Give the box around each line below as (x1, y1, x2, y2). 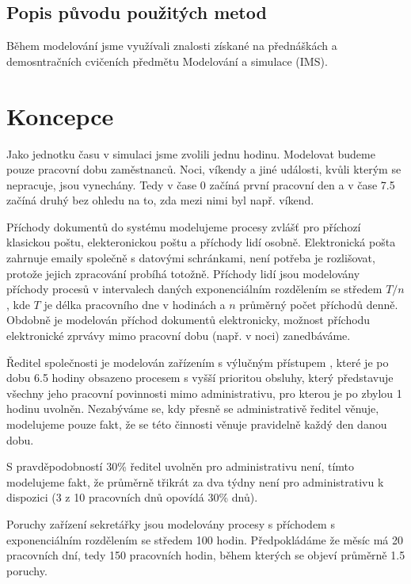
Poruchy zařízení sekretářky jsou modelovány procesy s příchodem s (6, 515, 335, 532)
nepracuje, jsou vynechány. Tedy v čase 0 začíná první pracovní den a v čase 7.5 (6, 176, 395, 193)
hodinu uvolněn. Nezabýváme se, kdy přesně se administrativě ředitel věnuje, (6, 400, 379, 417)
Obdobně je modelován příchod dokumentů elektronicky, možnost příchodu (6, 311, 371, 328)
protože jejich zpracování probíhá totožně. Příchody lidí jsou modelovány (6, 265, 360, 281)
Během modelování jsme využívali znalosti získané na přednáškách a (6, 37, 337, 54)
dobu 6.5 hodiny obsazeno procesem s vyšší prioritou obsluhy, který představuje (6, 369, 394, 386)
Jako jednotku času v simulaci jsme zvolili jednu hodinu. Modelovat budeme (6, 145, 375, 162)
